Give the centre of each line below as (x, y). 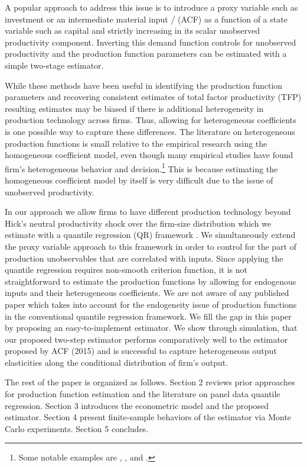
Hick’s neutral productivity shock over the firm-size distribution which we (138, 223)
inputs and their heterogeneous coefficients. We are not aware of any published (147, 293)
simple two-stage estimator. (54, 65)
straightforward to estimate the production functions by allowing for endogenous (151, 281)
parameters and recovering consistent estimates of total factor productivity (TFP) (153, 97)
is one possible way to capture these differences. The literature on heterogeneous (150, 131)
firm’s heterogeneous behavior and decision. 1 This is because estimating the (141, 168)
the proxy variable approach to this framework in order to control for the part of (151, 246)
